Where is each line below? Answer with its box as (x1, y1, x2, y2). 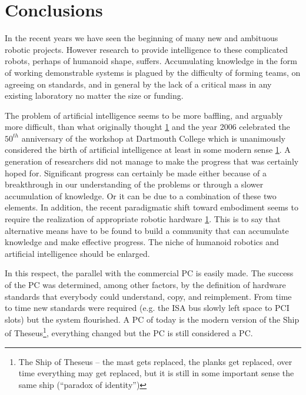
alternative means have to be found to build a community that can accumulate (5, 224, 289, 236)
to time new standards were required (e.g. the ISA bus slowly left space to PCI (5, 302, 290, 314)
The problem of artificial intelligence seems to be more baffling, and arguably (5, 109, 283, 121)
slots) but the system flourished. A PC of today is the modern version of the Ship (5, 313, 300, 325)
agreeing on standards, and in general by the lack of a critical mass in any (5, 78, 272, 90)
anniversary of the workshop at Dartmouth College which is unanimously (21, 132, 285, 144)
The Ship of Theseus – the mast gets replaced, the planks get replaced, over (18, 355, 292, 367)
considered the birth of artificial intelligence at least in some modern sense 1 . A (5, 143, 291, 156)
